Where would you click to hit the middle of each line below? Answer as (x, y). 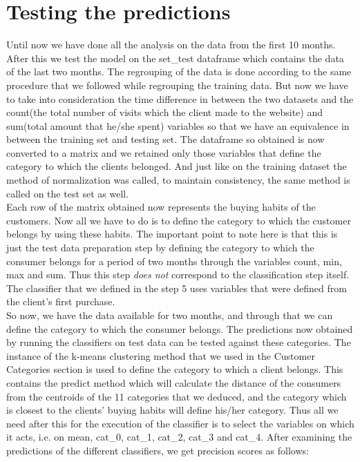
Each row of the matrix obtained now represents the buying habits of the (161, 207)
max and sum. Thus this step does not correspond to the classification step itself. (178, 275)
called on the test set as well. (68, 193)
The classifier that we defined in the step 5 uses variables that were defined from (177, 288)
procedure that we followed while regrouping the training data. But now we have (177, 85)
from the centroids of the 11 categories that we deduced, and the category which (177, 396)
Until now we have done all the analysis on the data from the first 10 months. (171, 45)
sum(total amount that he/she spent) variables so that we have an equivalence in (178, 125)
